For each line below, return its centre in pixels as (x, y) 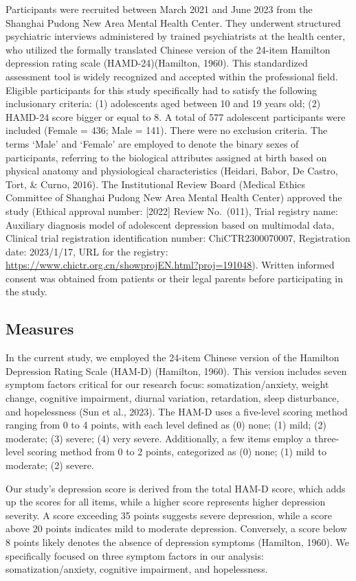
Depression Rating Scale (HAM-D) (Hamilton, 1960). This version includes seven (176, 371)
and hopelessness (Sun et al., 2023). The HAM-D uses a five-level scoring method (177, 411)
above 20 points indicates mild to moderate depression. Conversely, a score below (176, 528)
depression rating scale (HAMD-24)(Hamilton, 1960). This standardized (157, 63)
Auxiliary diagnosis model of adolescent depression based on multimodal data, (170, 224)
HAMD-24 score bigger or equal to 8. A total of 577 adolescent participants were (176, 116)
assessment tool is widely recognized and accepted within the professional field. (172, 76)
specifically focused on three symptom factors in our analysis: (135, 555)
